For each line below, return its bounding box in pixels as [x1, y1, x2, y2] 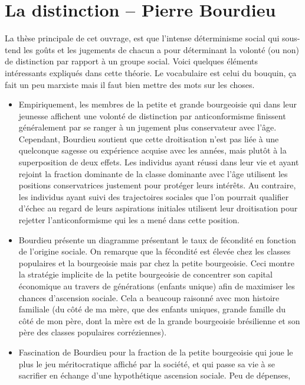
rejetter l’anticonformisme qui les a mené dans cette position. [18, 214, 240, 226]
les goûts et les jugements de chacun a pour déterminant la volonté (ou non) [23, 43, 299, 56]
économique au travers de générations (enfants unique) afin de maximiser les [18, 280, 295, 292]
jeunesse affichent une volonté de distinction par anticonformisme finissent [18, 109, 286, 122]
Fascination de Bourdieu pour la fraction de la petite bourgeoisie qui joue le [18, 345, 293, 358]
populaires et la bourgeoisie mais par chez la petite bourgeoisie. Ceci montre [18, 256, 294, 269]
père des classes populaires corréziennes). [18, 326, 167, 338]
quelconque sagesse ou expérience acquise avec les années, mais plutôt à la [18, 144, 287, 156]
